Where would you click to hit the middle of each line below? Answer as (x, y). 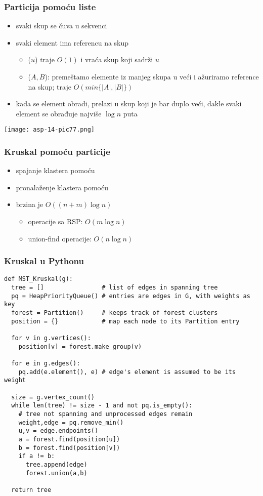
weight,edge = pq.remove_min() (71, 422)
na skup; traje (50, 86)
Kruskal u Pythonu (44, 261)
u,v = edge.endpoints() (58, 431)
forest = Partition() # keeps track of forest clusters (115, 313)
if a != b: (37, 456)
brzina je (30, 204)
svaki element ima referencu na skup (72, 42)
